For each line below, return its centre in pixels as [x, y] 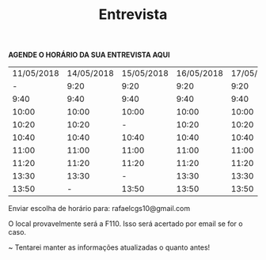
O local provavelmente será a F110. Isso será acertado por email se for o [125, 224]
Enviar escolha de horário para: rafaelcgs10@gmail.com [99, 209]
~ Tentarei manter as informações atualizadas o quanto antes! [109, 247]
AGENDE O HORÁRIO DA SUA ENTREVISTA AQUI [89, 55]
